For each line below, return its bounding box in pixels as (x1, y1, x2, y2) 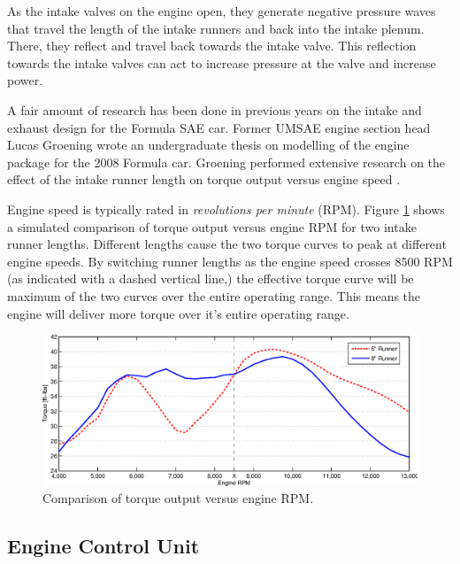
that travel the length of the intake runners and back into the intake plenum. (7, 19, 425, 37)
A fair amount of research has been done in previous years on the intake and (7, 100, 422, 119)
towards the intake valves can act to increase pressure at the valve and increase (7, 53, 436, 72)
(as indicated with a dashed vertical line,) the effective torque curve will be (7, 269, 414, 288)
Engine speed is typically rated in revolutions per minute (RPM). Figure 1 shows (7, 199, 445, 218)
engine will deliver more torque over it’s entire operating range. (7, 304, 349, 322)
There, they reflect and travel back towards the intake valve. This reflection (7, 36, 417, 55)
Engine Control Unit (7, 532, 200, 560)
